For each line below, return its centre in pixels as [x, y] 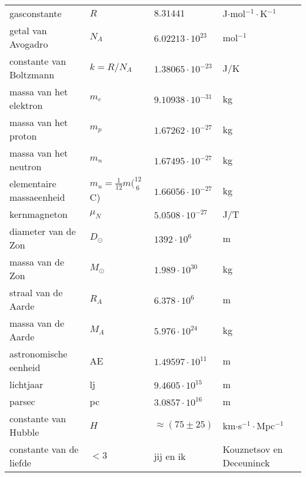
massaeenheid [37, 197]
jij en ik [170, 456]
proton [23, 136]
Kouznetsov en [253, 449]
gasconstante [36, 13]
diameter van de [43, 231]
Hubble [24, 432]
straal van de [36, 293]
